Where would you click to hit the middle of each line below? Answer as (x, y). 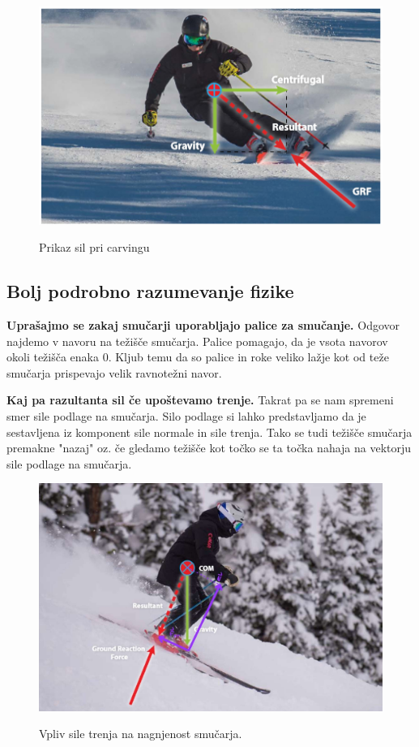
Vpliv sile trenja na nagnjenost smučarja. (141, 734)
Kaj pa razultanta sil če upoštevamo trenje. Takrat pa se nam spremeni (200, 400)
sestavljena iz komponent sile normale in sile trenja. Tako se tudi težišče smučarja (209, 432)
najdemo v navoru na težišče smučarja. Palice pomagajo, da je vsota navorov (197, 341)
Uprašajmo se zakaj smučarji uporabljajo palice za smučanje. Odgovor (203, 324)
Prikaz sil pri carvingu (94, 247)
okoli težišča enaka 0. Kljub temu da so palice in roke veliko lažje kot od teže (198, 357)
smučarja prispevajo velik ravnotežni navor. (114, 372)
